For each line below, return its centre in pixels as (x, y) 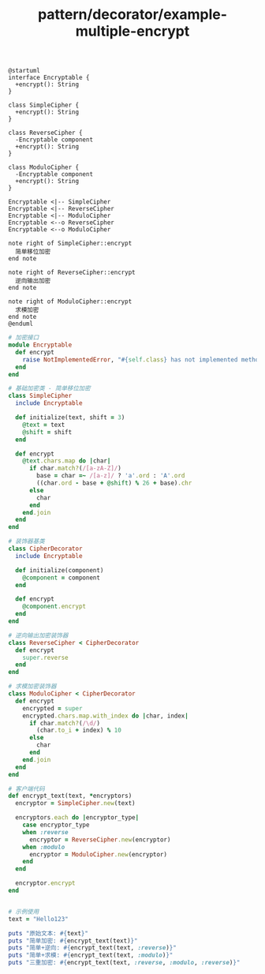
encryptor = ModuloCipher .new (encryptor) (98, 854)
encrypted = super (52, 708)
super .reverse (45, 657)
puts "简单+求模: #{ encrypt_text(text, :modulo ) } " (91, 955)
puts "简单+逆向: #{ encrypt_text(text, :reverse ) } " (93, 948)
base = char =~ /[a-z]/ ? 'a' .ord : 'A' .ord (111, 476)
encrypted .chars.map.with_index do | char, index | (106, 716)
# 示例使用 (24, 912)
